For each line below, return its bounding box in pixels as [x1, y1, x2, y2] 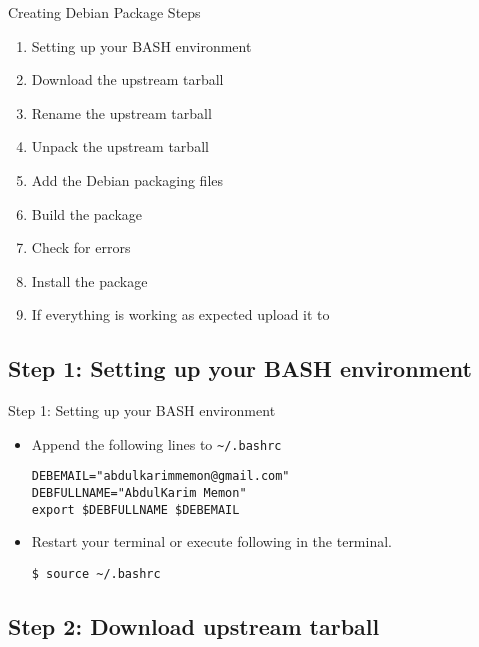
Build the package [31, 203, 143, 224]
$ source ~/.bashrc [31, 566, 161, 581]
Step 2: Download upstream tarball [8, 611, 380, 641]
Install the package [31, 270, 148, 291]
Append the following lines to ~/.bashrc [31, 433, 282, 454]
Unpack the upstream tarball [31, 136, 209, 157]
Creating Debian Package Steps [8, 2, 201, 22]
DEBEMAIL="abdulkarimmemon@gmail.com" [31, 469, 290, 484]
